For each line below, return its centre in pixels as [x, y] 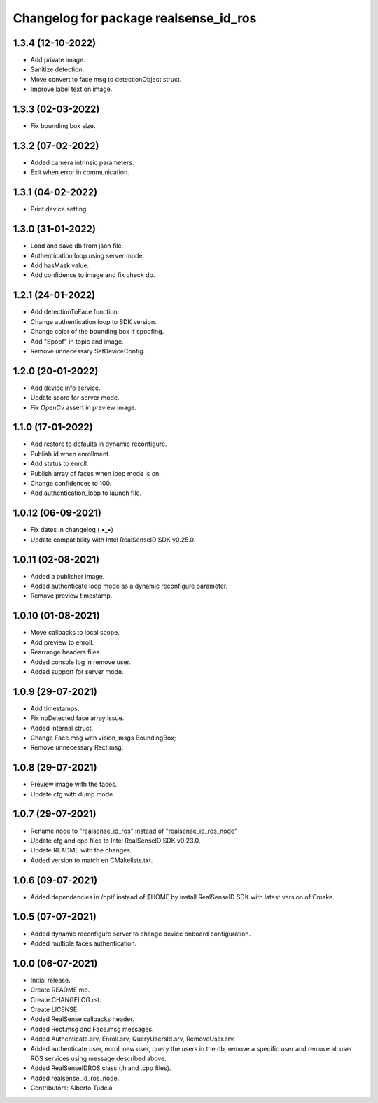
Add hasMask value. [60, 265]
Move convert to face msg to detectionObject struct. [106, 79]
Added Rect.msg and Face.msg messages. [92, 1029]
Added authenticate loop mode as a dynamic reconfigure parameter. [129, 586]
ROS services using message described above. [99, 1058]
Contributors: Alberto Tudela [71, 1088]
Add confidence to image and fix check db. [93, 275]
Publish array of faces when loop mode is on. [96, 473]
